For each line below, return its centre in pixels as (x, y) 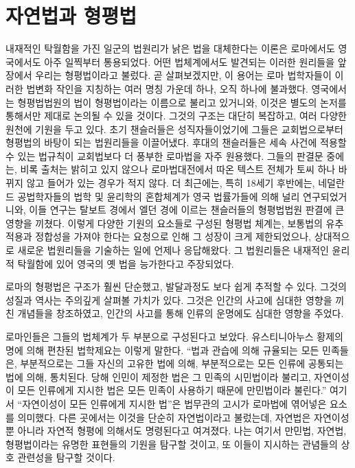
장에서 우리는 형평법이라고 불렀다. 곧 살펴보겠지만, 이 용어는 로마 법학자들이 (169, 75)
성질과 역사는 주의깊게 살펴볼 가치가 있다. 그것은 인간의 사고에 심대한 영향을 (169, 300)
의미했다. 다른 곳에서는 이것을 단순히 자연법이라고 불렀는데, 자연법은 (164, 417)
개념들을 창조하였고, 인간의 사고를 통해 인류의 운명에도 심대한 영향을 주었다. (181, 313)
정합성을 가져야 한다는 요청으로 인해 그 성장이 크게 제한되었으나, (173, 236)
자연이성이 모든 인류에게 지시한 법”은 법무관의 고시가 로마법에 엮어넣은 (174, 403)
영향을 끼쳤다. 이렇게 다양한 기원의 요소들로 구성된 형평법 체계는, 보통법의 (164, 223)
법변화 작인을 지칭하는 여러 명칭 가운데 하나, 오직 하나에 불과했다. (167, 88)
